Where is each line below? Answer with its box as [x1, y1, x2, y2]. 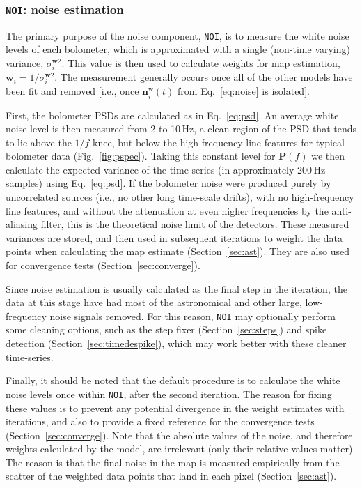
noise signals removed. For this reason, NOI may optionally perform [49, 308, 336, 323]
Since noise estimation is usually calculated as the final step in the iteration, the [6, 281, 347, 296]
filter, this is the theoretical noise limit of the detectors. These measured [40, 217, 349, 231]
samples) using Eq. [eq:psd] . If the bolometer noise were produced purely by [6, 176, 331, 190]
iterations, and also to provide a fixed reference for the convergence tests [6, 414, 315, 429]
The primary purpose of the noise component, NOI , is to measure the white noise [6, 28, 349, 43]
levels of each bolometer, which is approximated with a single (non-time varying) [6, 42, 350, 56]
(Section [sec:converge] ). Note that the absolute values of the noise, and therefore [6, 427, 353, 442]
